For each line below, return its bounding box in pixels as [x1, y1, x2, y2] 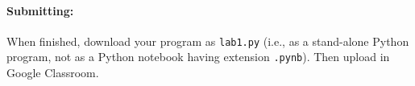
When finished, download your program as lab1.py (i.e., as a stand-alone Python [6, 32, 409, 49]
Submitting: [6, 2, 74, 18]
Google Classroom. [6, 64, 99, 81]
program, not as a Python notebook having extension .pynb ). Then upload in [6, 48, 390, 65]
